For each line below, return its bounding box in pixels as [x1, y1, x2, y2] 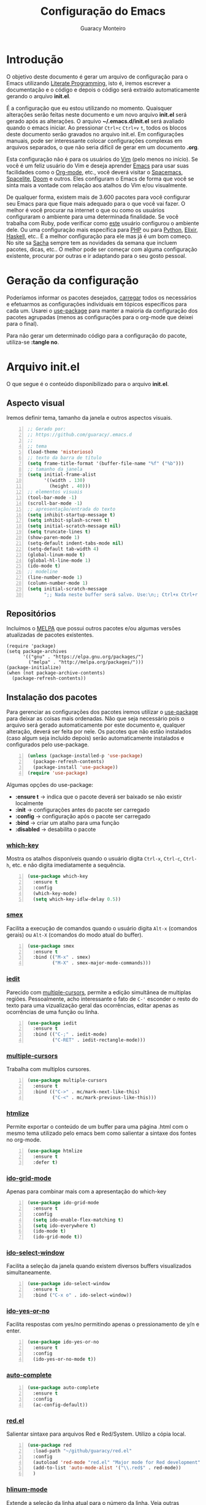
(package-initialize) [6, 665, 62, 671]
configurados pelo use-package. [6, 741, 90, 748]
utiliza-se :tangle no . [6, 338, 59, 346]
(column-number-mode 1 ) [27, 580, 88, 586]
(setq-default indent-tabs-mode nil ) [27, 540, 124, 546]
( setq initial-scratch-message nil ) [27, 523, 121, 529]
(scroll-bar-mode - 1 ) [27, 500, 83, 506]
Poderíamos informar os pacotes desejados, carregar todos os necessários [6, 293, 197, 301]
